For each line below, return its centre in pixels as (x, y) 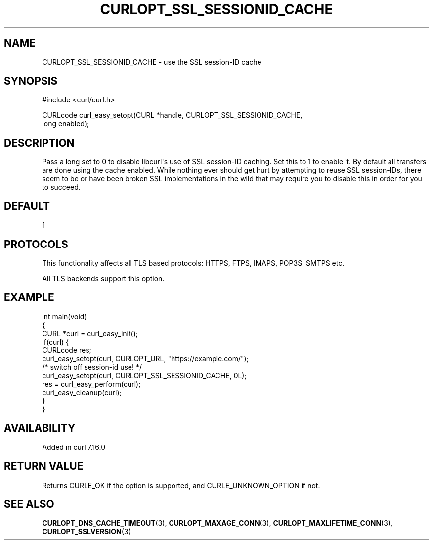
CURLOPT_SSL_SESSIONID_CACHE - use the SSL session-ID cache (152, 62)
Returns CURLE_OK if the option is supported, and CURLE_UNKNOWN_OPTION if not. (181, 485)
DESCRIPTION (39, 143)
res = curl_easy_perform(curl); (91, 384)
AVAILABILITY (40, 428)
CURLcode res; (67, 350)
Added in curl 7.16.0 (74, 447)
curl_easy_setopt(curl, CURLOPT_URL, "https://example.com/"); (145, 358)
